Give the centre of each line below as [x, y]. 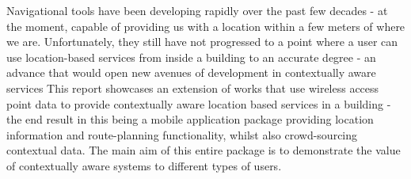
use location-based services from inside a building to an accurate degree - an [191, 57]
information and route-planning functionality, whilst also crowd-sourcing [182, 134]
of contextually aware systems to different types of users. [144, 165]
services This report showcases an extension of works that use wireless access [193, 88]
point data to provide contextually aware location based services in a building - [199, 103]
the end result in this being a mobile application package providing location [190, 119]
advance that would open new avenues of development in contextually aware [191, 72]
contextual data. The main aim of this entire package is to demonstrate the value [204, 150]
